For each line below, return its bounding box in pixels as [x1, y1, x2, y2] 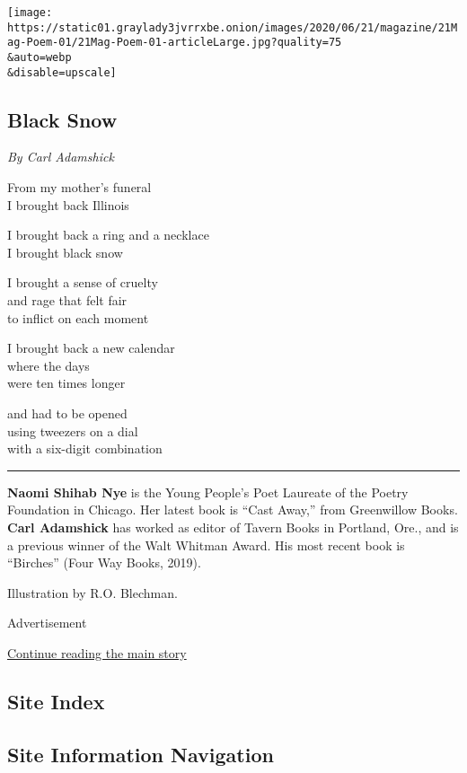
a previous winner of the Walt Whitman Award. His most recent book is [7, 535, 405, 554]
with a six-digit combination [7, 439, 163, 458]
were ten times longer [7, 373, 126, 392]
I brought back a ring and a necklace [7, 225, 209, 244]
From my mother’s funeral [7, 178, 152, 197]
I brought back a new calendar [7, 338, 175, 357]
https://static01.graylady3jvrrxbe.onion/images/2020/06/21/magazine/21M [7, 21, 458, 34]
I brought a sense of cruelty [7, 273, 158, 292]
